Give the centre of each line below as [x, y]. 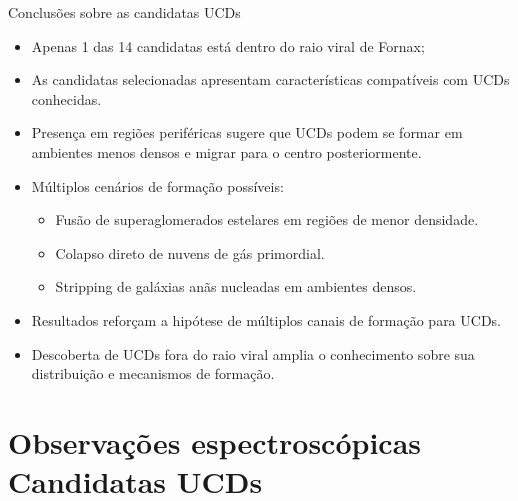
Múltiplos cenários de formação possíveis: [157, 185]
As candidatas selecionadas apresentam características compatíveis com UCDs [270, 79]
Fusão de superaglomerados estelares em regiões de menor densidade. [267, 219]
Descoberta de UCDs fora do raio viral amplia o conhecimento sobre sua [253, 353]
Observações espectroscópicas [215, 441]
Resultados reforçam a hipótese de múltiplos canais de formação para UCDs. [266, 319]
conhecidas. [66, 98]
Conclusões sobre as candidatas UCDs [124, 12]
